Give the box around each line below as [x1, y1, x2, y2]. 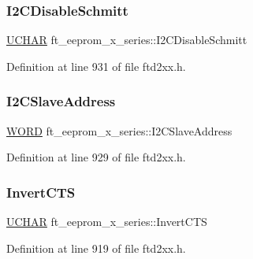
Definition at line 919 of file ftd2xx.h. [6, 239, 186, 256]
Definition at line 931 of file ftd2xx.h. [6, 57, 186, 74]
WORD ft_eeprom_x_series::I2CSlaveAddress [6, 122, 233, 139]
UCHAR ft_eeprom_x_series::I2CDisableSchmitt [6, 31, 247, 48]
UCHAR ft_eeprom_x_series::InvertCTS [6, 213, 207, 230]
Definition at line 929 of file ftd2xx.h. [6, 149, 186, 165]
